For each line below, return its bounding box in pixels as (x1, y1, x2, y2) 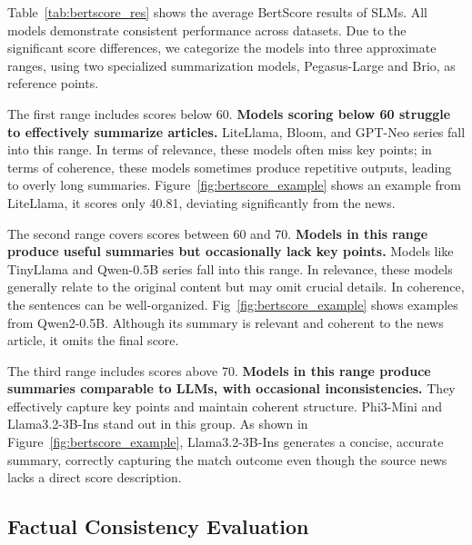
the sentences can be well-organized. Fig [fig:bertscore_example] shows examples (7, 294, 458, 313)
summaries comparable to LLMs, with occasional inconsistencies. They (7, 379, 456, 398)
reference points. (7, 74, 99, 93)
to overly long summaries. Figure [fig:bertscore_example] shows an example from (7, 175, 461, 194)
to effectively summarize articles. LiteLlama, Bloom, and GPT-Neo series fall (7, 122, 466, 141)
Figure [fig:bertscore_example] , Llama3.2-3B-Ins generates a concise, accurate (7, 432, 444, 451)
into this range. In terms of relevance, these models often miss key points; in (7, 140, 432, 159)
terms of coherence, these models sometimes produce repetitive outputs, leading (7, 157, 452, 176)
